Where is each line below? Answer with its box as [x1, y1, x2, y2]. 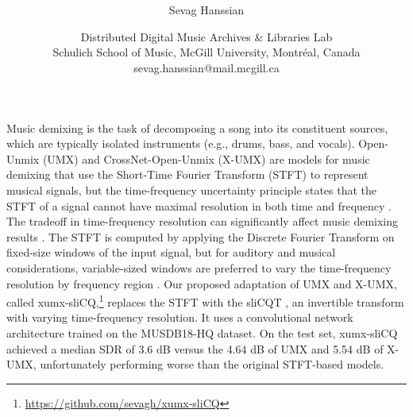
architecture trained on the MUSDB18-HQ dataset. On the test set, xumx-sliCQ [6, 324, 398, 341]
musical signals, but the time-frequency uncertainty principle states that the [6, 181, 377, 198]
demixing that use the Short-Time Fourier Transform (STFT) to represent [6, 166, 369, 183]
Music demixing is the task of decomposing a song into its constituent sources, [6, 119, 388, 136]
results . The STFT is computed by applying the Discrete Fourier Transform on [6, 228, 395, 245]
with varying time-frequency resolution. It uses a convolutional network [6, 309, 353, 326]
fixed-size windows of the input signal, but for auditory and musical [6, 244, 336, 261]
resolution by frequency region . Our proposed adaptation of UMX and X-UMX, [6, 275, 397, 292]
